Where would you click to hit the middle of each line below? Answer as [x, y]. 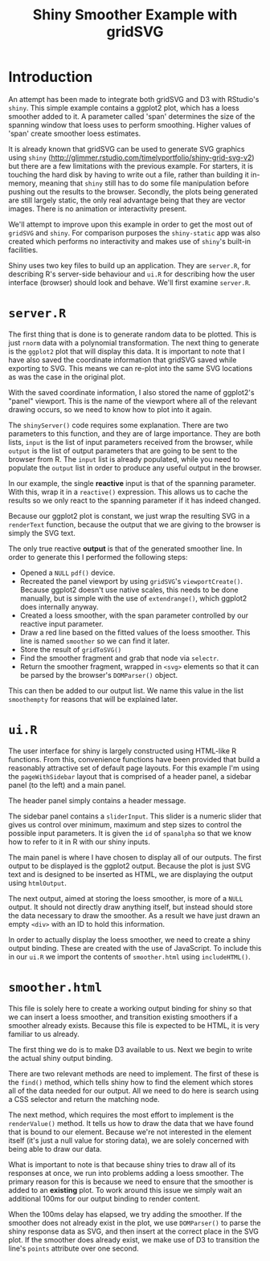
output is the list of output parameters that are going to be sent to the [123, 451]
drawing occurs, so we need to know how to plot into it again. [110, 409]
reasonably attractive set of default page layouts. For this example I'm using [134, 768]
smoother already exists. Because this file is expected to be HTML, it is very [134, 1025]
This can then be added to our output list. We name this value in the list [126, 690]
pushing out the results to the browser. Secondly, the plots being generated [133, 191]
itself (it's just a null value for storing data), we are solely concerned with [129, 1140]
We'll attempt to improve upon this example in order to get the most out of [131, 224]
